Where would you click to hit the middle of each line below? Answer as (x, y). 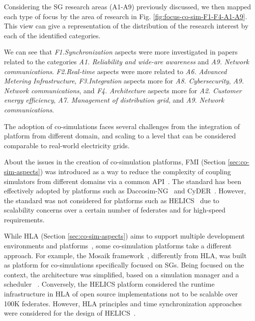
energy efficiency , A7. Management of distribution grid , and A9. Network (114, 100)
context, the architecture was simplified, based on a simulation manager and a (122, 274)
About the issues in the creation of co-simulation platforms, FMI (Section (115, 162)
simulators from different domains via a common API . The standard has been (123, 181)
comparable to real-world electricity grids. (67, 145)
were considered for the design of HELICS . (70, 313)
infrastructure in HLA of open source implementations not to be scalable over (121, 294)
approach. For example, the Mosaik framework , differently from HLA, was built (125, 255)
